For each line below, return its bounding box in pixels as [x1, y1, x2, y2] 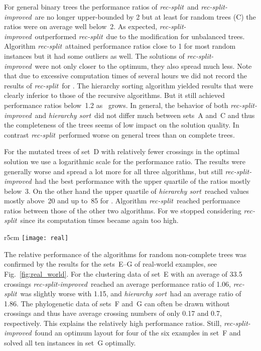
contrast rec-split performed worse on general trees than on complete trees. [4, 129, 235, 140]
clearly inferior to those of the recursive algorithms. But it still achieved [4, 90, 225, 100]
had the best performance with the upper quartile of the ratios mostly [35, 176, 250, 186]
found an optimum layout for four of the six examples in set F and [35, 327, 241, 338]
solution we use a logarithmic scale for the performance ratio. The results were [4, 156, 245, 166]
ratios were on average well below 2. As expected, [4, 21, 158, 32]
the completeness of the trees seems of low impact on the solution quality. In [4, 120, 239, 130]
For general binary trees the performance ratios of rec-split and [4, 2, 199, 12]
